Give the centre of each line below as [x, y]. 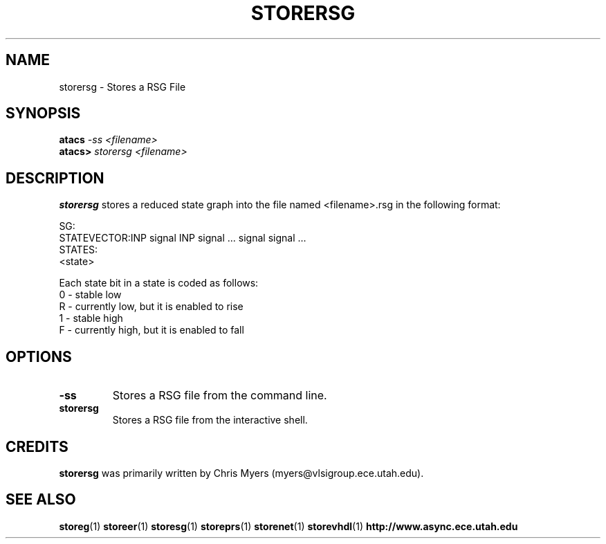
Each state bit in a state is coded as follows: [159, 283]
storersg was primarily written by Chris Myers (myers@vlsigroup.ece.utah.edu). [241, 473]
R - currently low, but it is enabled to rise [151, 307]
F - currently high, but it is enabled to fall [151, 330]
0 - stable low [90, 295]
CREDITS [37, 446]
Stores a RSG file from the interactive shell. [210, 420]
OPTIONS [39, 356]
